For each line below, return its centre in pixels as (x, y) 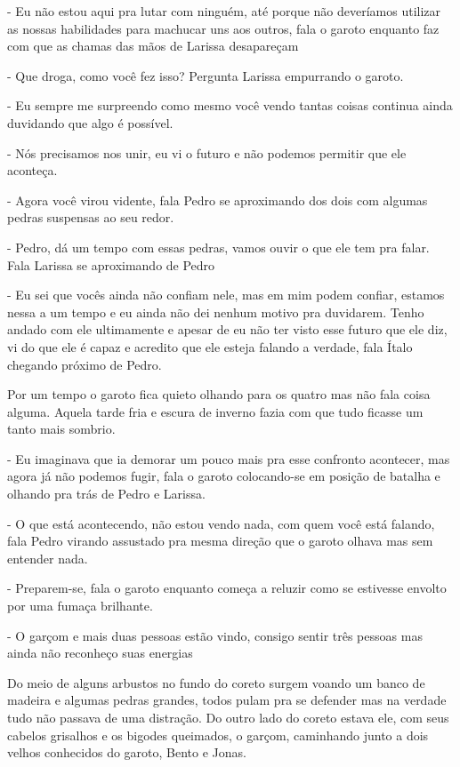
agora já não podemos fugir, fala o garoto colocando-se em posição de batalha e (224, 476)
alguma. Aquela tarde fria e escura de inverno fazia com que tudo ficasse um (215, 411)
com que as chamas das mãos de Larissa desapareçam (153, 46)
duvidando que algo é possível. (90, 122)
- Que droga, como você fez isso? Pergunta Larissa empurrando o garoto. (206, 75)
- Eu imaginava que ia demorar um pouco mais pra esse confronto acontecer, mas (229, 458)
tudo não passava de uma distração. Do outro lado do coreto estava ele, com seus (228, 717)
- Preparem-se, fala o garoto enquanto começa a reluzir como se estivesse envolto (227, 588)
